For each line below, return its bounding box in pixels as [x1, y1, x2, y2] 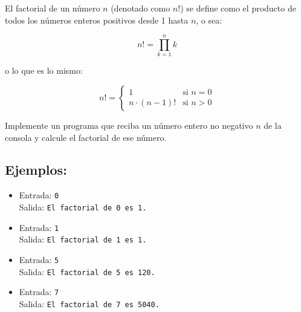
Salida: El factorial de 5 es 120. [19, 265, 155, 278]
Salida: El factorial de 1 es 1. [19, 233, 147, 245]
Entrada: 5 [19, 253, 59, 265]
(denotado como [111, 2, 170, 14]
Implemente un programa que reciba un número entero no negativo [5, 119, 253, 131]
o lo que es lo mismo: [5, 64, 83, 77]
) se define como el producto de [180, 2, 296, 14]
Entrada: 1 [19, 221, 59, 233]
